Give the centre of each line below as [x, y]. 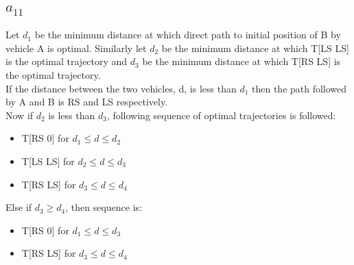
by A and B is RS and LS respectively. [87, 102]
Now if [20, 115]
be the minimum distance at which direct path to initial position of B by [188, 35]
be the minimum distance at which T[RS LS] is [241, 61]
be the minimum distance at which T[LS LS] [255, 48]
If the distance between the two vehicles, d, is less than [121, 88]
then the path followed [299, 88]
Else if [19, 207]
